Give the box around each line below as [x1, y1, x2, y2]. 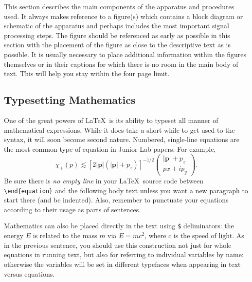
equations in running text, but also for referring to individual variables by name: [4, 249, 244, 260]
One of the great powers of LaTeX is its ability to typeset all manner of [4, 115, 218, 125]
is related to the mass [33, 230, 97, 241]
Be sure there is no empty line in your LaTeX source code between [4, 176, 203, 186]
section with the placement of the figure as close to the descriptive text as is [4, 40, 231, 50]
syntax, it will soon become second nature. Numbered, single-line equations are [4, 134, 239, 144]
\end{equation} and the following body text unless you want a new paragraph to [4, 185, 248, 195]
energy [4, 230, 24, 241]
